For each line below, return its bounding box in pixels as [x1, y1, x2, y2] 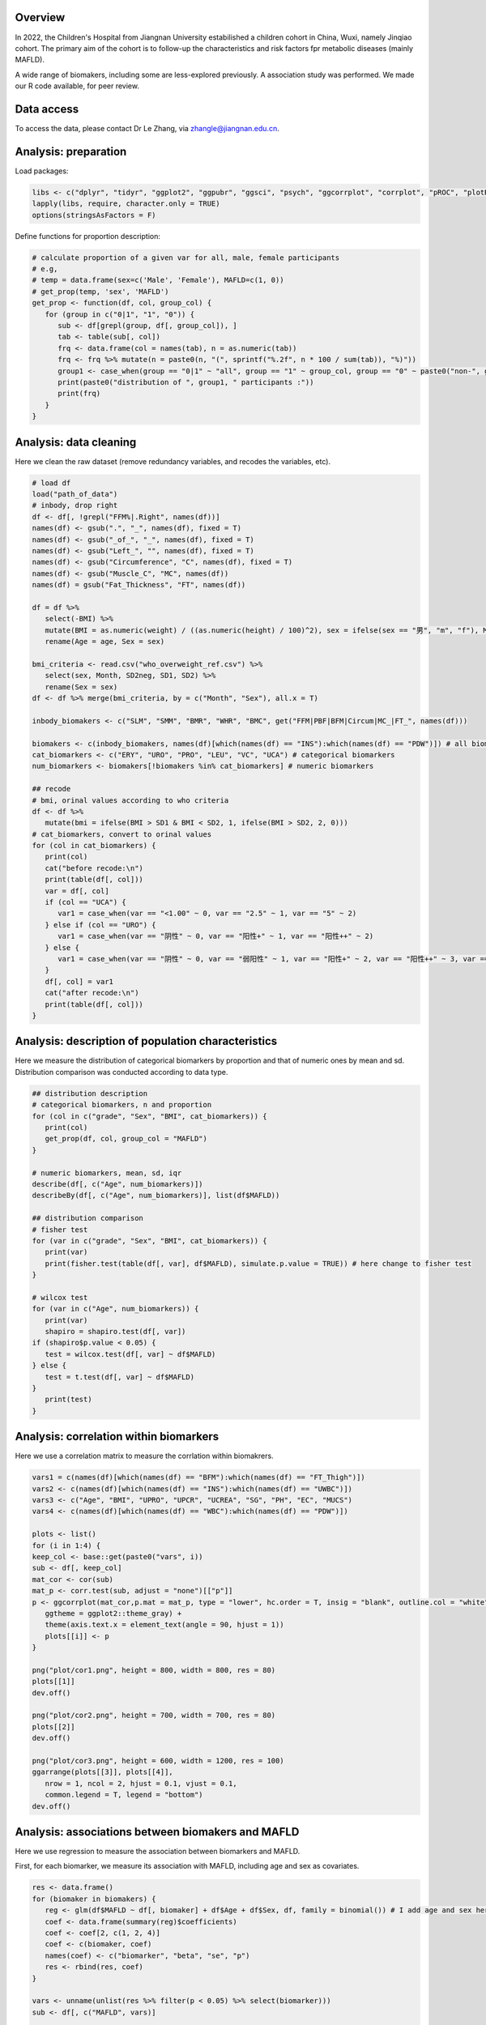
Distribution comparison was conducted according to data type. [15, 1067, 228, 1076]
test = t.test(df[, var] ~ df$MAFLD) [45, 1372, 194, 1381]
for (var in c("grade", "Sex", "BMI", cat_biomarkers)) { [32, 1236, 267, 1245]
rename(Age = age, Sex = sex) [45, 637, 165, 646]
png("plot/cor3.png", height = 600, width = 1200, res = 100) [32, 1756, 284, 1765]
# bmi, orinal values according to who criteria [32, 795, 229, 805]
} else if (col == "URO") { [45, 920, 157, 929]
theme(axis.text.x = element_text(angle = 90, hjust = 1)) [45, 1620, 284, 1630]
